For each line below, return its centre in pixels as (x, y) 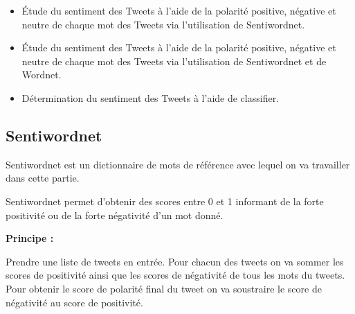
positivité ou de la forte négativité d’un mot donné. (115, 215)
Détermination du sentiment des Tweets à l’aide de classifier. (151, 97)
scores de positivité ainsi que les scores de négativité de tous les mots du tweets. (175, 275)
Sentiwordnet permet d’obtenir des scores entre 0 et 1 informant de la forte (165, 201)
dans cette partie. (43, 178)
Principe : (30, 238)
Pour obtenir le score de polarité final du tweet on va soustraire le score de (164, 288)
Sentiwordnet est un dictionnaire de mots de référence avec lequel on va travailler (178, 164)
